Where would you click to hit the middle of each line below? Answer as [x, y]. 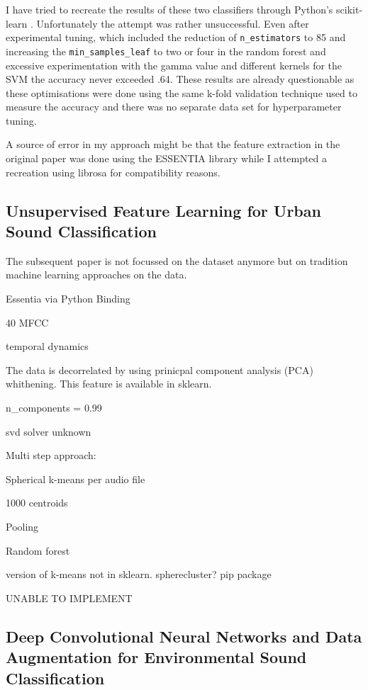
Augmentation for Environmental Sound [156, 657]
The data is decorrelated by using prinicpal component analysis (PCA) [160, 369]
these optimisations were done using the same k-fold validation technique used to [182, 92]
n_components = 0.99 [54, 407]
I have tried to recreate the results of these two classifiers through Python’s [169, 9]
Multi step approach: [51, 455]
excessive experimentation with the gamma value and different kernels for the [174, 65]
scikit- [350, 9]
